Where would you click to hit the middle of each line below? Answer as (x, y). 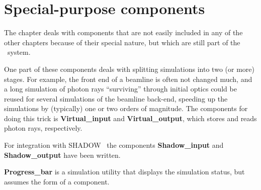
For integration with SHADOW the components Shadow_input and (114, 145)
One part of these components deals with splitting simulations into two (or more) (129, 69)
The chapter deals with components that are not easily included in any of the (123, 32)
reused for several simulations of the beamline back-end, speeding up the (116, 98)
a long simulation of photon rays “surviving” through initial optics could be (120, 89)
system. (19, 52)
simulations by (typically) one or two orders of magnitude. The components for (126, 108)
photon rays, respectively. (43, 128)
